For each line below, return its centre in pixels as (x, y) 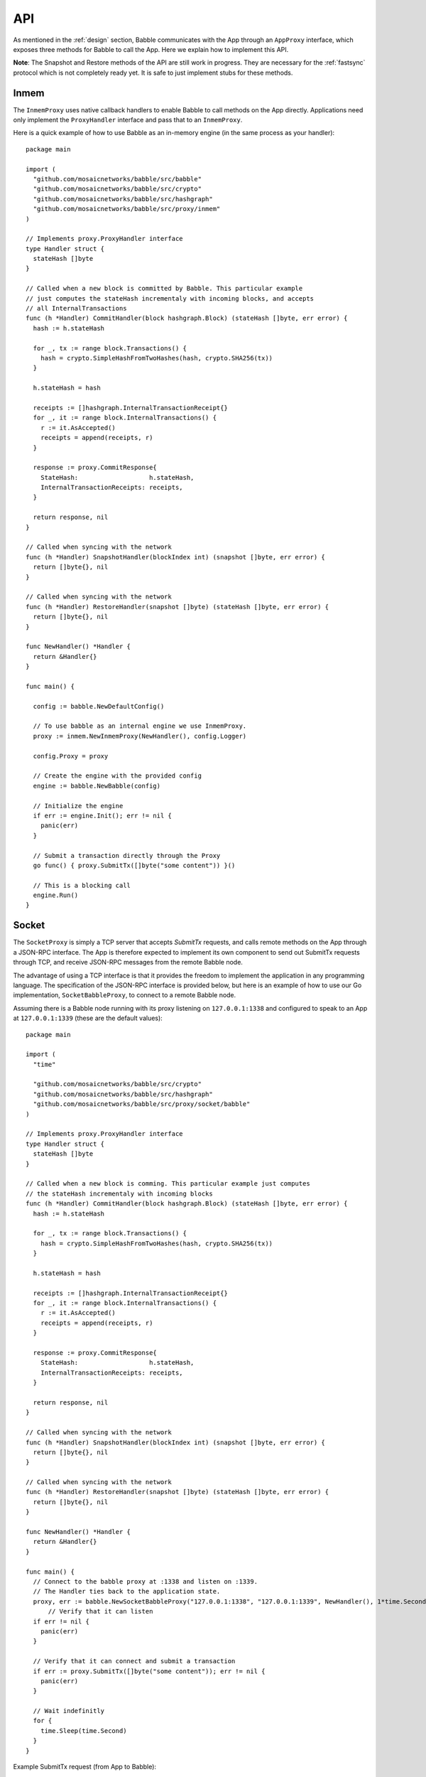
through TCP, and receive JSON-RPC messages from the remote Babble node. (128, 962)
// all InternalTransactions (76, 308)
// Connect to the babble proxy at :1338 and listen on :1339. (146, 1582)
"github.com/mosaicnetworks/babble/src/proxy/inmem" (127, 209)
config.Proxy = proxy (71, 756)
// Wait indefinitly (69, 1711)
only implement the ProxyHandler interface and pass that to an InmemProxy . (128, 120)
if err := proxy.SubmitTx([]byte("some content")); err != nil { (149, 1671)
